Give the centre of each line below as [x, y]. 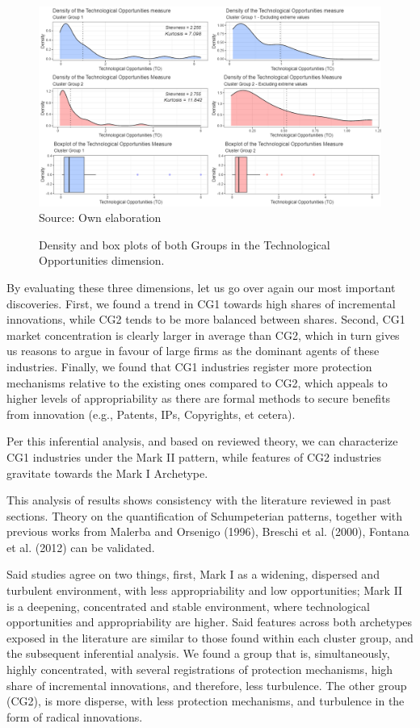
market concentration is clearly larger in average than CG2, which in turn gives [203, 335]
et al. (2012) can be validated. [81, 547]
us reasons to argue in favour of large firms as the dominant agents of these [193, 351]
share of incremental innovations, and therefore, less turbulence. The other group [207, 685]
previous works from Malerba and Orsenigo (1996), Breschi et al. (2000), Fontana [208, 531]
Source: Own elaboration [100, 218]
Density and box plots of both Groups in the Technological [185, 244]
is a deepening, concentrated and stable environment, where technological [188, 606]
